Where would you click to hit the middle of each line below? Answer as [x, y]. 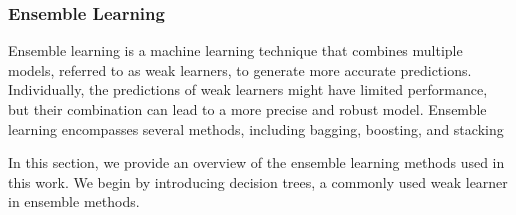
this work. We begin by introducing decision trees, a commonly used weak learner [258, 181]
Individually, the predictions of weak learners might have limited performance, [248, 89]
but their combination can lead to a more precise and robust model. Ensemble [247, 109]
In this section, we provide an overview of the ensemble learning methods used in [256, 162]
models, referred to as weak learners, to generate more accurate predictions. [240, 69]
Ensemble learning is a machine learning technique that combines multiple [235, 50]
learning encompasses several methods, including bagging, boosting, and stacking [256, 128]
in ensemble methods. [74, 201]
